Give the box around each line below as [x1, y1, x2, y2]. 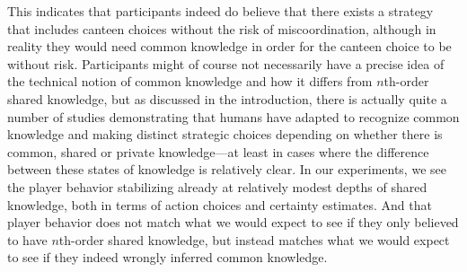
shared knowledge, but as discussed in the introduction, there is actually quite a [7, 89, 447, 108]
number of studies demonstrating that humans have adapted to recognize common [7, 107, 460, 126]
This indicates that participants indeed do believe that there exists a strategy [7, 2, 434, 20]
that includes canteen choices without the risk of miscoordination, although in [7, 19, 436, 38]
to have [7, 230, 48, 249]
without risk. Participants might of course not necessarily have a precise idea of [7, 54, 445, 73]
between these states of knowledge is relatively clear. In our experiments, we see [7, 160, 446, 179]
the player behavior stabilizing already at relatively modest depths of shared [7, 177, 427, 196]
